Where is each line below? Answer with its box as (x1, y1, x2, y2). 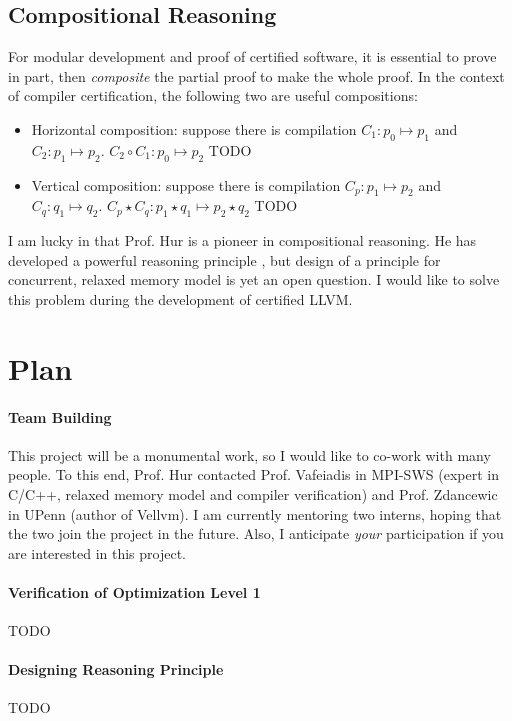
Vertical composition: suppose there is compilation (31, 174, 341, 195)
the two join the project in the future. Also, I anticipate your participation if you (8, 523, 504, 544)
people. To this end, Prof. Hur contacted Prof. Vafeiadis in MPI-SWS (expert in (8, 464, 499, 485)
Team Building (8, 406, 112, 427)
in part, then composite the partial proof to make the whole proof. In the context (8, 65, 505, 86)
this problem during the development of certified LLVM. (8, 288, 353, 309)
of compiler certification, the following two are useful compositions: (8, 85, 418, 106)
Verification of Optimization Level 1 (8, 581, 261, 602)
